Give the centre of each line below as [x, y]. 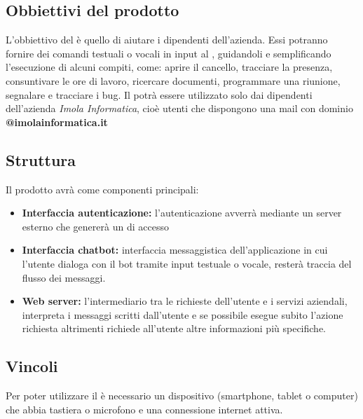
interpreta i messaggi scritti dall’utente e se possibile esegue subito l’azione [183, 314]
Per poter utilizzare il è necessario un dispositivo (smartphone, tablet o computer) [182, 396]
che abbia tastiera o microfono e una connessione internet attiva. [144, 409]
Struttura [41, 159]
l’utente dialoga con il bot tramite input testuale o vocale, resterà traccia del [187, 263]
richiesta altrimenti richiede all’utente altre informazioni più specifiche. [174, 328]
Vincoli [32, 366]
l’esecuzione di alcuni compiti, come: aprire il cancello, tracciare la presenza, [169, 67]
